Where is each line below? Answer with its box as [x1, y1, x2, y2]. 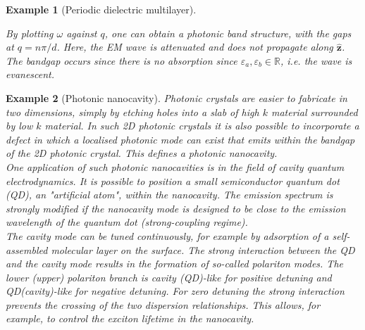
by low [6, 118, 33, 133]
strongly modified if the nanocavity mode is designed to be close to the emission [6, 201, 346, 215]
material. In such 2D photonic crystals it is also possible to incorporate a [44, 118, 359, 133]
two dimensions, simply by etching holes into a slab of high [6, 104, 259, 119]
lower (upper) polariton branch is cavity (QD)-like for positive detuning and [6, 269, 332, 284]
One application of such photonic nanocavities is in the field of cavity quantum [6, 159, 345, 174]
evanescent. [6, 67, 55, 82]
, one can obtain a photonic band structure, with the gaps [104, 25, 352, 40]
